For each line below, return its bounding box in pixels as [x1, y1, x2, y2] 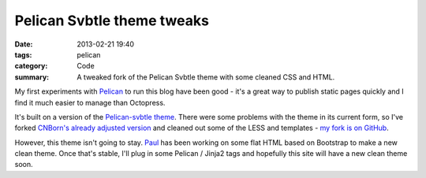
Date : [14, 39, 33, 49]
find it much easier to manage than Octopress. [14, 98, 166, 107]
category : [14, 61, 48, 71]
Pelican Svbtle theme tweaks [14, 12, 209, 29]
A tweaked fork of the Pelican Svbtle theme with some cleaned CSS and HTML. [77, 72, 335, 82]
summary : [14, 72, 50, 82]
